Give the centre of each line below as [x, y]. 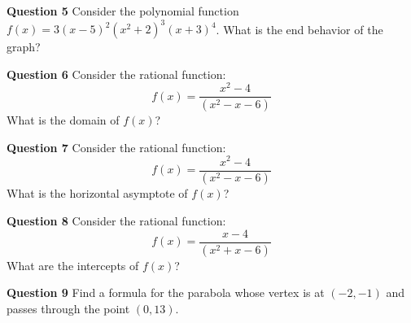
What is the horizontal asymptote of [97, 193]
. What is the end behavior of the [300, 29]
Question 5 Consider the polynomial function [123, 11]
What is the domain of [63, 120]
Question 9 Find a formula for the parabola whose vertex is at [166, 292]
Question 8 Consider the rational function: [116, 221]
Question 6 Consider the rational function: [116, 74]
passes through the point [68, 308]
